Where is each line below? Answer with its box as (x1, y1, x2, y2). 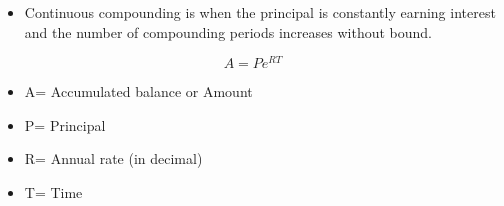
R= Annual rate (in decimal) (24, 148, 203, 169)
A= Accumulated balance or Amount (24, 81, 253, 102)
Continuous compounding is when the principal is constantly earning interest (24, 2, 496, 22)
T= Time (24, 182, 83, 203)
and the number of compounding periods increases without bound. (24, 21, 432, 42)
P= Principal (24, 114, 106, 135)
